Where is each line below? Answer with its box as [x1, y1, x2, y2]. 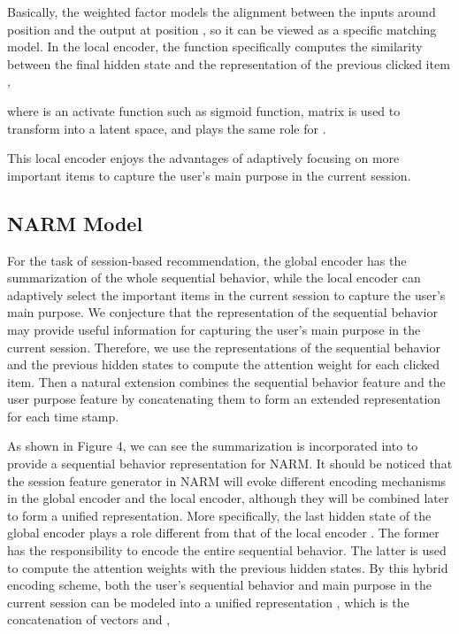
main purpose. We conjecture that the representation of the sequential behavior [7, 303, 438, 321]
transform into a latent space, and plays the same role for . [7, 119, 326, 137]
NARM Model [7, 209, 143, 236]
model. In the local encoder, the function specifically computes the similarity [7, 37, 423, 56]
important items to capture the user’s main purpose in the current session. [7, 166, 411, 184]
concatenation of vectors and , [7, 610, 171, 629]
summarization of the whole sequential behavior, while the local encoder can [7, 268, 421, 287]
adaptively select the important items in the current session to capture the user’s [7, 285, 446, 304]
